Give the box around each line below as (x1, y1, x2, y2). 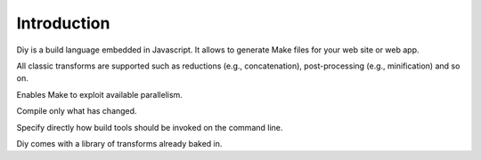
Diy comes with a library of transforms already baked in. (16, 138, 223, 148)
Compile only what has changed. (16, 106, 137, 116)
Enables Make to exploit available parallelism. (16, 89, 183, 100)
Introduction (16, 13, 110, 33)
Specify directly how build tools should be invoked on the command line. (16, 122, 283, 132)
